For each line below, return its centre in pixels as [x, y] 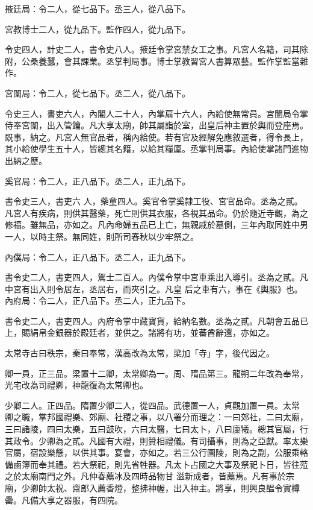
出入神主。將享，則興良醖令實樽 [236, 488]
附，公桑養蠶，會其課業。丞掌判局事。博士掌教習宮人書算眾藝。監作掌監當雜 [156, 61]
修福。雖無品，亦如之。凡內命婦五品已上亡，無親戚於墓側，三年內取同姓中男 [156, 225]
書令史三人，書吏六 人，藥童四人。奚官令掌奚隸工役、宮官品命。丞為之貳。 [154, 201]
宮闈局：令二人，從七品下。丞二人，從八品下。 [98, 93]
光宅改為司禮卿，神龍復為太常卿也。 [76, 385]
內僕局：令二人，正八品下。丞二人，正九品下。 [98, 257]
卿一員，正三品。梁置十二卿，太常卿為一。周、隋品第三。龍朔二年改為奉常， [156, 373]
